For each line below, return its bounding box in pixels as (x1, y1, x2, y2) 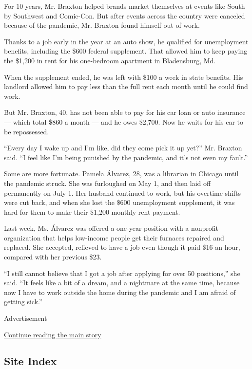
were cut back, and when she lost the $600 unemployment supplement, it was (4, 197, 235, 207)
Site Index (4, 353, 57, 368)
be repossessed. (4, 126, 49, 136)
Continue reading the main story (4, 329, 101, 339)
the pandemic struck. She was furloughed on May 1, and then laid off (4, 178, 211, 188)
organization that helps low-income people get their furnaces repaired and (4, 232, 224, 242)
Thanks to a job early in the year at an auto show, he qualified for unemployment (4, 36, 249, 46)
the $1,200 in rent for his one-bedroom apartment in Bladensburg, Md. (4, 55, 216, 65)
